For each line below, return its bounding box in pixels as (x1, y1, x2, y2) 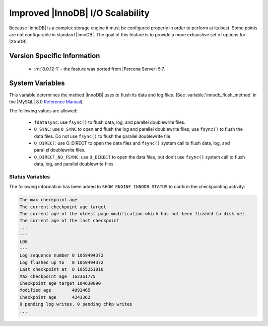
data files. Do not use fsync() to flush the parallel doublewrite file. (34, 133, 172, 139)
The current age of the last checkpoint (19, 218, 119, 224)
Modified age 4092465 (19, 287, 91, 293)
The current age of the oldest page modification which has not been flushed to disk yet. (19, 211, 248, 217)
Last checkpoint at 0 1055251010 (19, 266, 104, 272)
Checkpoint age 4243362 (19, 294, 91, 300)
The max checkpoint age (19, 197, 78, 203)
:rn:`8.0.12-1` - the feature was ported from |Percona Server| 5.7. (34, 66, 165, 72)
